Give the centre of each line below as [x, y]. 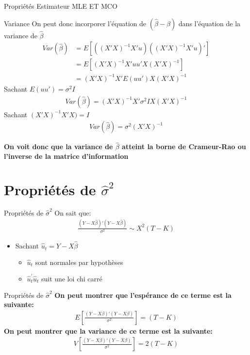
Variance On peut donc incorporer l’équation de [75, 23]
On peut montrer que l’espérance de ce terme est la [143, 295]
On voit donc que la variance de [58, 147]
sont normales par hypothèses [79, 262]
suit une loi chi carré [72, 278]
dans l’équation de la [209, 23]
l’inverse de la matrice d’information [66, 156]
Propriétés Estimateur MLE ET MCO [61, 6]
